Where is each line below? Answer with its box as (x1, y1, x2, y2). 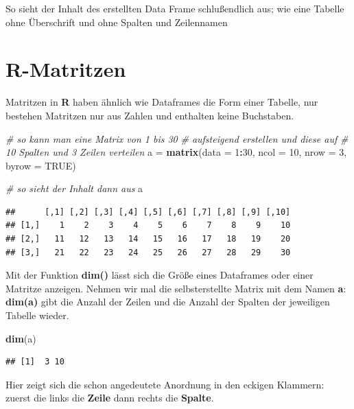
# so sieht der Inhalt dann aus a (5, 181, 143, 196)
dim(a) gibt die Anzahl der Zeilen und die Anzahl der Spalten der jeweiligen (5, 294, 330, 309)
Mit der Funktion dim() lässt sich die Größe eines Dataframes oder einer (5, 268, 314, 282)
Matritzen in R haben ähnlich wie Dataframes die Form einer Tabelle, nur (5, 95, 318, 109)
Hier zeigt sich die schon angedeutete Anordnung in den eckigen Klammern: (5, 377, 324, 391)
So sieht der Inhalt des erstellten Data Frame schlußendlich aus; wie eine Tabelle (5, 1, 344, 15)
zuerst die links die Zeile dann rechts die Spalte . (5, 390, 214, 405)
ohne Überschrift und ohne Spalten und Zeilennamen (5, 14, 228, 29)
